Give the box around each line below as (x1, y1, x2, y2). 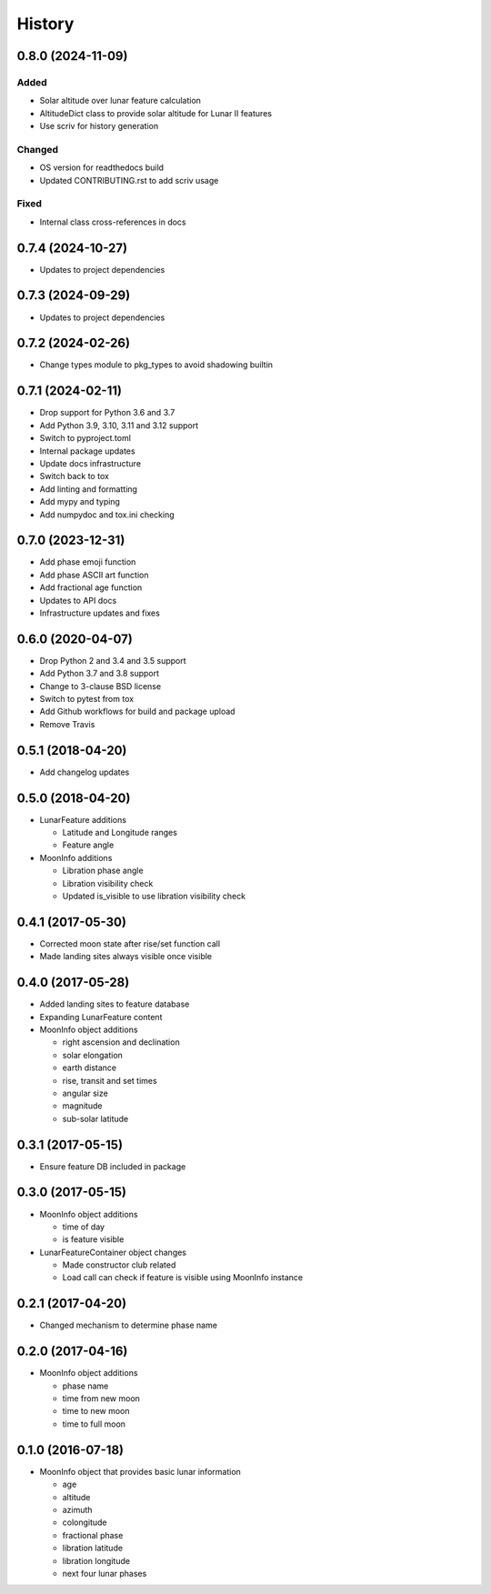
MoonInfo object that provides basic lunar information (39, 1466, 241, 1477)
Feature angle (62, 839, 115, 850)
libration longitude (62, 1555, 131, 1566)
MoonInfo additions (39, 852, 113, 863)
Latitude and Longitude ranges (62, 827, 177, 838)
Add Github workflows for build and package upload (39, 706, 235, 717)
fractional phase (62, 1529, 124, 1540)
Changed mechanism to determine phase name (39, 1319, 218, 1331)
